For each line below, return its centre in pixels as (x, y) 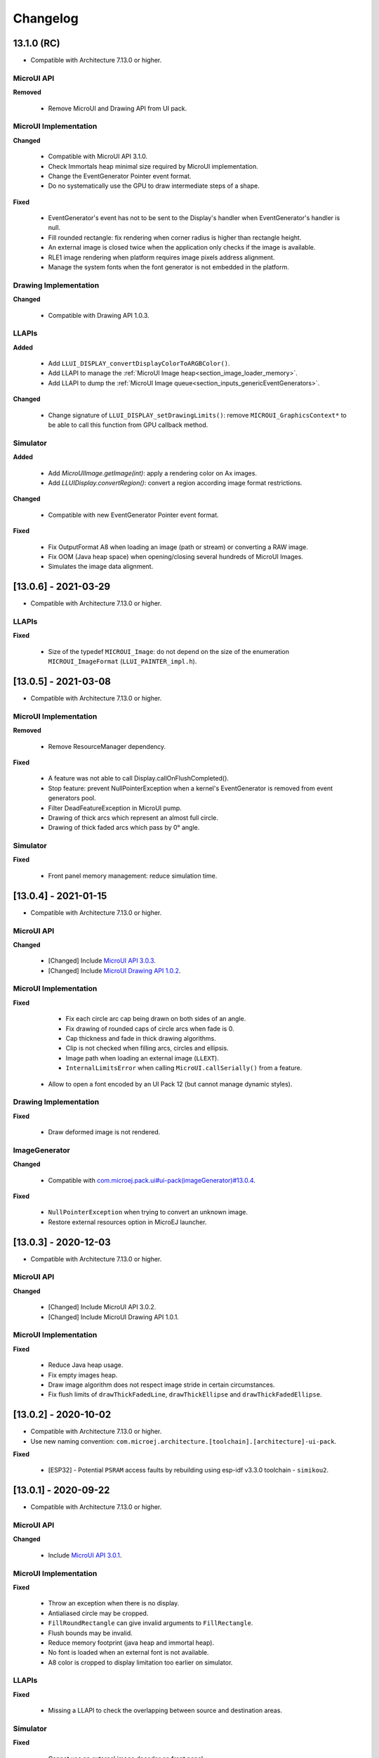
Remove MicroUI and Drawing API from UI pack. (118, 108)
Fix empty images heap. (83, 1375)
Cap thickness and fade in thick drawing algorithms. (141, 1038)
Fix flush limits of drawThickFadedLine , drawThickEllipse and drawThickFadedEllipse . (185, 1394)
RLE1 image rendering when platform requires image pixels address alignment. (161, 257)
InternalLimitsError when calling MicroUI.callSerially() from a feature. (184, 1068)
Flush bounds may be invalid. (90, 1633)
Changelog (46, 18)
